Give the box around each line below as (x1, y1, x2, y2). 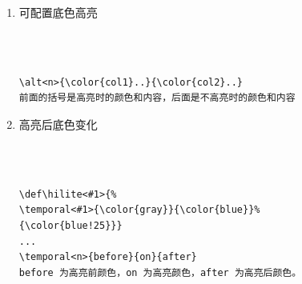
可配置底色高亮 (18, 4, 98, 20)
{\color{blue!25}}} (18, 219, 123, 231)
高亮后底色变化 (18, 115, 98, 132)
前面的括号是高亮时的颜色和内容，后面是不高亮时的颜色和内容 (18, 92, 296, 104)
